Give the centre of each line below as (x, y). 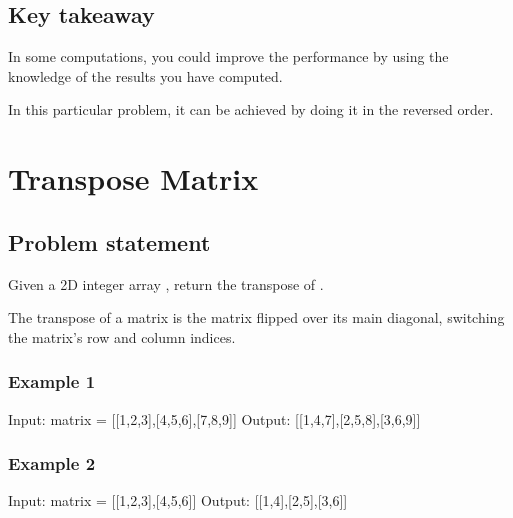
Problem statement (109, 241)
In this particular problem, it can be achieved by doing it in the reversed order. (251, 109)
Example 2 (52, 463)
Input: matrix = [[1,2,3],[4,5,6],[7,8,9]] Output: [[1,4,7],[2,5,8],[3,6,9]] (214, 418)
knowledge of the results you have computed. (145, 75)
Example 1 (52, 381)
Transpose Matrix (133, 178)
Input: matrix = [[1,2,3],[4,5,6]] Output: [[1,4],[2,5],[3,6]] (178, 500)
